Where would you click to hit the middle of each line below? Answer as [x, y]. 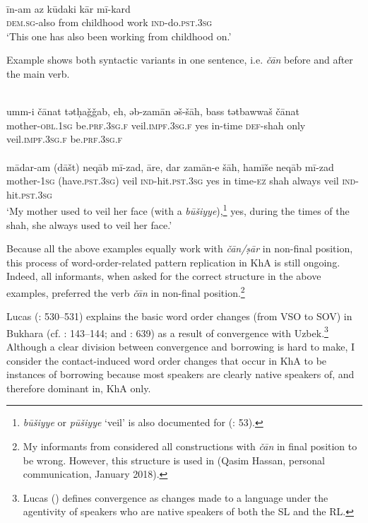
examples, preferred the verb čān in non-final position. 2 [126, 291]
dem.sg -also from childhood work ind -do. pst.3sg [109, 22]
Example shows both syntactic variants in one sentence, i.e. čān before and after [180, 60]
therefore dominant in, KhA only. [79, 388]
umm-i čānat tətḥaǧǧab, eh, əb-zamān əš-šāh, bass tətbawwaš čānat [153, 111]
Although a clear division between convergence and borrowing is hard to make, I [181, 347]
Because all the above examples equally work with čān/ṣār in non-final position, [180, 248]
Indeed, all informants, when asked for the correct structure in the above [164, 276]
